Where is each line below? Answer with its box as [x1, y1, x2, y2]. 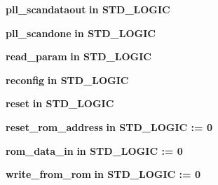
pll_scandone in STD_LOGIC [6, 25, 156, 40]
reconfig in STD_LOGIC [6, 72, 129, 87]
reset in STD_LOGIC [6, 96, 114, 111]
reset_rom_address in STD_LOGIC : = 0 [6, 119, 213, 134]
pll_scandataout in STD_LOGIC [6, 2, 170, 16]
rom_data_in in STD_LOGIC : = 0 [6, 143, 183, 158]
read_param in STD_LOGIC [6, 49, 151, 64]
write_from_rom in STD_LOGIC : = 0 [6, 167, 200, 181]
